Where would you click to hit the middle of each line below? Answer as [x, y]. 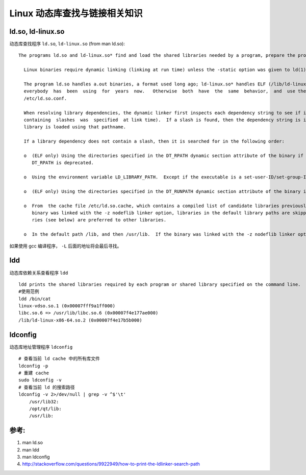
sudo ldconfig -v [40, 380]
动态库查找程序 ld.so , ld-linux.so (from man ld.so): [67, 44]
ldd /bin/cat [35, 299]
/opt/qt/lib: [45, 409]
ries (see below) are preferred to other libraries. [99, 220]
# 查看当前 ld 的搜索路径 [47, 387]
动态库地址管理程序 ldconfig [41, 347]
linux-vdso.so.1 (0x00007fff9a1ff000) [67, 306]
